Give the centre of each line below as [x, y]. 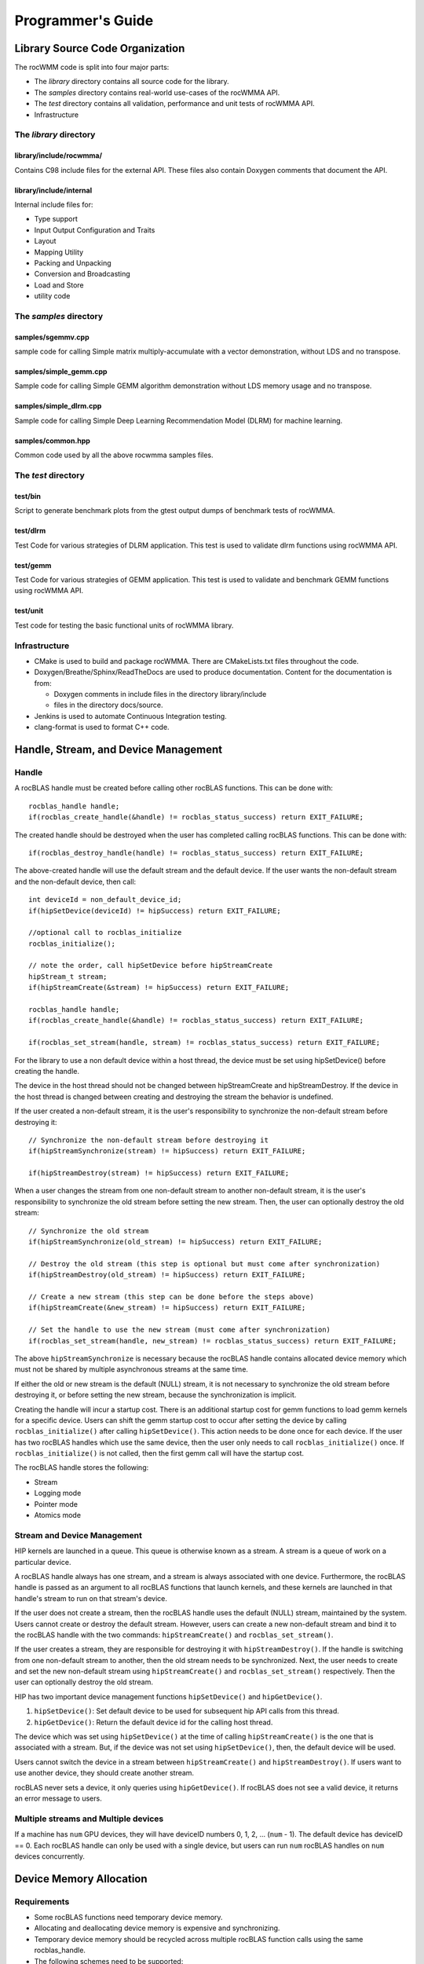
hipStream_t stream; [68, 977]
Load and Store [59, 285]
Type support [56, 219]
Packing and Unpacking [73, 262]
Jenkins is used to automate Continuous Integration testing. [130, 716]
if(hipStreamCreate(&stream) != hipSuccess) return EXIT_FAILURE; [159, 987]
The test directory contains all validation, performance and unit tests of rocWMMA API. [174, 104]
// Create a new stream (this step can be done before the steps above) [171, 1297]
